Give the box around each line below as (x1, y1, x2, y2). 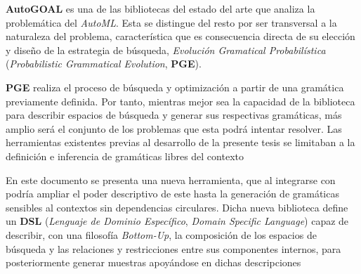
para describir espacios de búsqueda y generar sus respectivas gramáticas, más (6, 107, 342, 122)
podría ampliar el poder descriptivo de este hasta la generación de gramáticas (6, 186, 339, 201)
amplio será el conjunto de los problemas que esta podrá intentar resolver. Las (6, 121, 342, 136)
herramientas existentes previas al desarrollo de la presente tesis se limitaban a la (6, 135, 355, 150)
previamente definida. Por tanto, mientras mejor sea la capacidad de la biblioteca (6, 93, 355, 108)
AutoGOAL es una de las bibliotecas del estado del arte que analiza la (6, 1, 315, 15)
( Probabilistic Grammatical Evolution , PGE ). (6, 56, 202, 71)
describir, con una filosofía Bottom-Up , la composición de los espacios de (6, 227, 317, 242)
